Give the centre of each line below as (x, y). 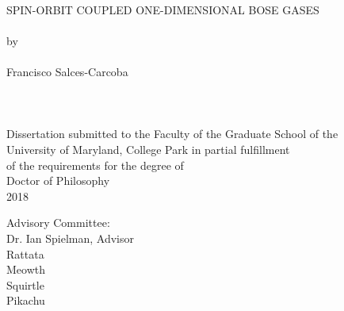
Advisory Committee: (58, 223)
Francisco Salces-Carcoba (67, 71)
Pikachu (26, 300)
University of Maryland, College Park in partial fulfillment (148, 149)
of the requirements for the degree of (95, 165)
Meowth (26, 269)
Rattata (25, 253)
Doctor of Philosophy (58, 180)
